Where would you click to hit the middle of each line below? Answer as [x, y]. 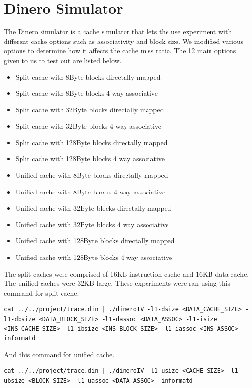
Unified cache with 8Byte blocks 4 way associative [90, 191]
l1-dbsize [20, 319]
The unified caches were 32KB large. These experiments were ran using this [117, 283]
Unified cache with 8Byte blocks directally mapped [92, 175]
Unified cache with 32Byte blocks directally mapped [93, 208]
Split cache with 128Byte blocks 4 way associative [90, 159]
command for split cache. [42, 292]
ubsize [14, 380]
